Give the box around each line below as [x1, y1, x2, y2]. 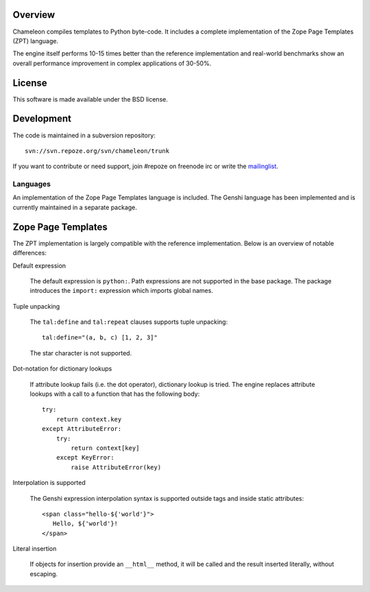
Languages [12, 179, 51, 189]
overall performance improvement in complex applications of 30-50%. [12, 59, 212, 67]
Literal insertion [12, 545, 57, 553]
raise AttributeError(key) [71, 463, 162, 471]
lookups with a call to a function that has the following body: [29, 390, 200, 398]
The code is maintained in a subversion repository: [12, 131, 156, 139]
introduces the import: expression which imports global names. [29, 287, 214, 295]
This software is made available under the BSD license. [12, 95, 168, 103]
